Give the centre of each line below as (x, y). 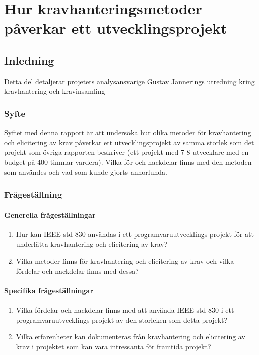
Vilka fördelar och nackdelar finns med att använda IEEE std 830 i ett (125, 309)
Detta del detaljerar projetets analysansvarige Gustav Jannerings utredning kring (129, 81)
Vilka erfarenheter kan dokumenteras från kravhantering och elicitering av (131, 337)
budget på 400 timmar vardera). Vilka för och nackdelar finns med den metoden (128, 162)
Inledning (29, 60)
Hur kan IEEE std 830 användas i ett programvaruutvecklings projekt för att (135, 234)
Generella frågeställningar (50, 215)
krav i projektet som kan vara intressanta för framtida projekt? (113, 346)
